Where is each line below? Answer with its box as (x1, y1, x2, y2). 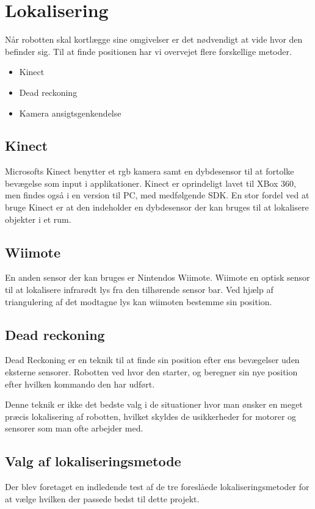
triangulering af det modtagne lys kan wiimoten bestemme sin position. (5, 295, 272, 308)
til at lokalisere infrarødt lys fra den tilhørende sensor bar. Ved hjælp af (5, 283, 273, 296)
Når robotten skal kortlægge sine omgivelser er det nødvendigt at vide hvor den (5, 33, 303, 46)
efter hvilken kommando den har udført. (5, 377, 155, 390)
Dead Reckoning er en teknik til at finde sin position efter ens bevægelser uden (5, 353, 300, 366)
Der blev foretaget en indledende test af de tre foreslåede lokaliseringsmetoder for (5, 480, 310, 493)
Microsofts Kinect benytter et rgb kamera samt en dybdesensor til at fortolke (5, 165, 294, 178)
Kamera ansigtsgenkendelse (19, 106, 121, 119)
